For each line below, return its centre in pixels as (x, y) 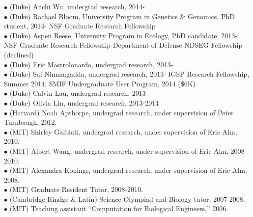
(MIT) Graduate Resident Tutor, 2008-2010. (76, 189)
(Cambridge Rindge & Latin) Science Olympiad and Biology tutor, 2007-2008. (127, 199)
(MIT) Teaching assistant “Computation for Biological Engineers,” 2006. (119, 208)
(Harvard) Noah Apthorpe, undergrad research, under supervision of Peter (122, 112)
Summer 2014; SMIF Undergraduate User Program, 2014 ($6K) (100, 83)
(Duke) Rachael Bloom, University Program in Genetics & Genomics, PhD (122, 16)
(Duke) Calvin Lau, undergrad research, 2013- (79, 93)
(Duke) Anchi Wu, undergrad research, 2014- (77, 6)
